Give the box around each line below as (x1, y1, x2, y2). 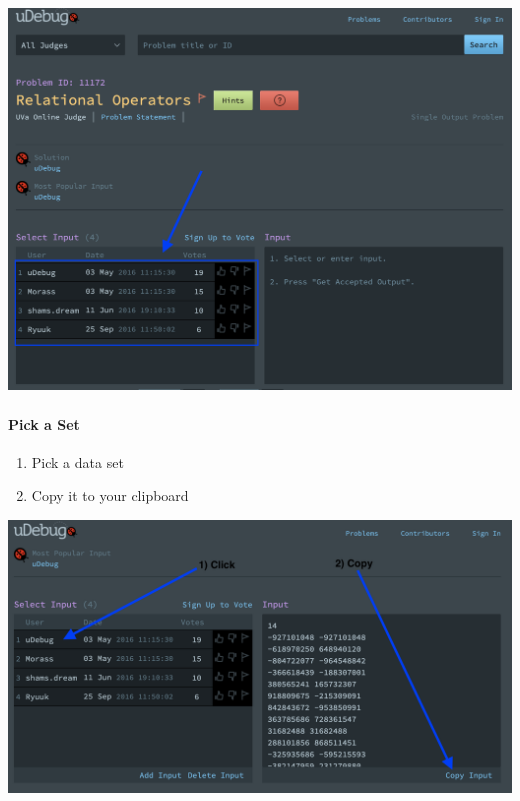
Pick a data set (31, 451, 124, 472)
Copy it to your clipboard (31, 485, 189, 506)
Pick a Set (8, 413, 80, 434)
